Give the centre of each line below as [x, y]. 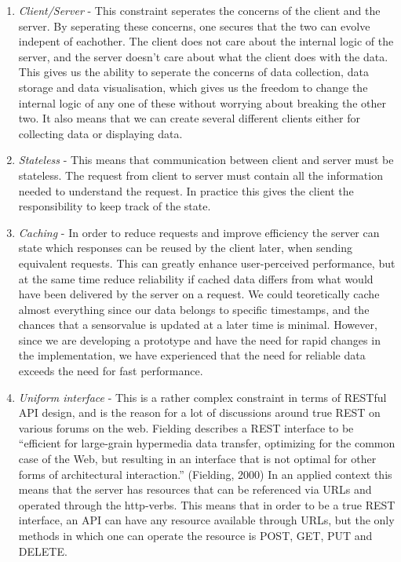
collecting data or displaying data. [100, 133]
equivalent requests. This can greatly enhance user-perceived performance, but [207, 263]
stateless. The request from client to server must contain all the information [200, 175]
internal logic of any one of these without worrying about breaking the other [202, 102]
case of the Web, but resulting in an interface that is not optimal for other [197, 459]
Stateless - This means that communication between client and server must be [206, 160]
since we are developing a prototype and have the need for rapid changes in [199, 339]
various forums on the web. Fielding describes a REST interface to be [186, 427]
